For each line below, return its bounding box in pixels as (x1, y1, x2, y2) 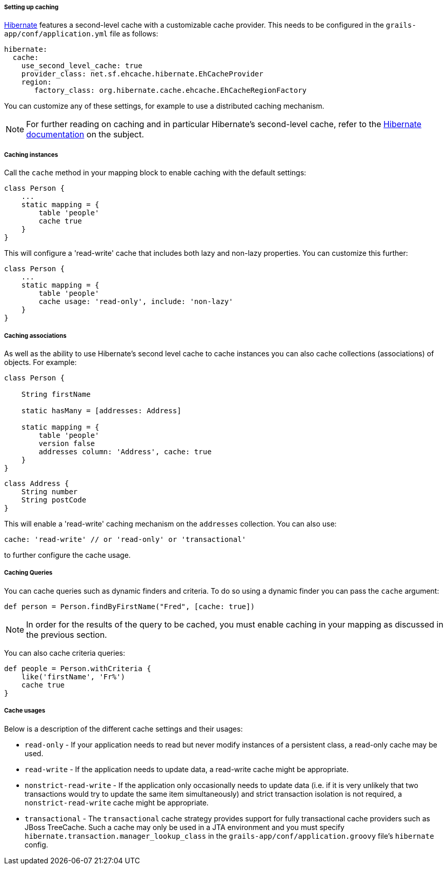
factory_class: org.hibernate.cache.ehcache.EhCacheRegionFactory (34, 86, 307, 95)
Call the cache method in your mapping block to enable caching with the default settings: (4, 168, 307, 177)
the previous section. (26, 629, 107, 640)
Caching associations (4, 332, 67, 339)
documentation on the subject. (26, 129, 144, 140)
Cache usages (4, 707, 46, 715)
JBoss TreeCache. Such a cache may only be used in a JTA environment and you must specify (25, 822, 344, 832)
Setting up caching (4, 4, 59, 11)
